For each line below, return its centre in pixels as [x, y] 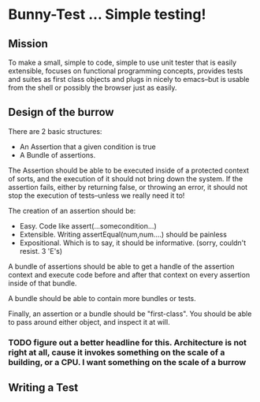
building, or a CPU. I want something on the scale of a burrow [127, 362]
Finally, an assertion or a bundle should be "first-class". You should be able [130, 314]
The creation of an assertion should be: [72, 210]
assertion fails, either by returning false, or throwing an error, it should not [128, 187]
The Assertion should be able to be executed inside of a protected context [129, 170]
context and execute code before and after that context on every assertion [129, 274]
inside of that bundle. [43, 283]
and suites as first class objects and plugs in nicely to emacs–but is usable [129, 79]
